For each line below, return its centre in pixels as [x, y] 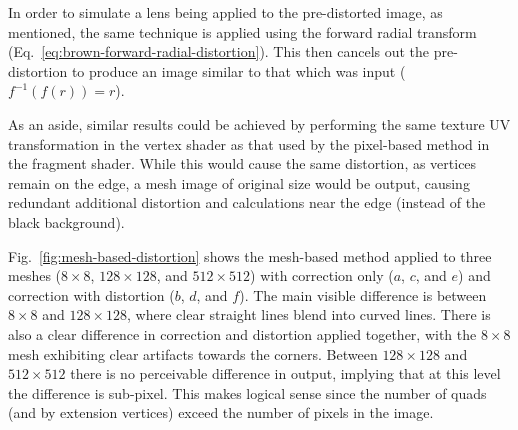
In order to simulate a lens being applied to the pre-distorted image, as [225, 12]
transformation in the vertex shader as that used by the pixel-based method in [249, 143]
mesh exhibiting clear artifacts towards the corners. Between [193, 353]
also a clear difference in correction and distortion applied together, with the [242, 333]
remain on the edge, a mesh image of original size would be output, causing [239, 182]
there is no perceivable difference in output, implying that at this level [285, 373]
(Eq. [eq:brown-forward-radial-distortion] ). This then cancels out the [219, 51]
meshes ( [35, 275]
